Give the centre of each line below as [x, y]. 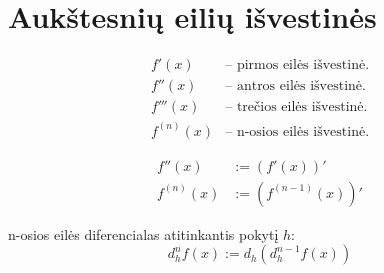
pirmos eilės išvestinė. [303, 65]
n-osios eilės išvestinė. [303, 131]
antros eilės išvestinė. [301, 86]
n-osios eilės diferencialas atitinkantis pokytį [143, 233]
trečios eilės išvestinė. [302, 107]
